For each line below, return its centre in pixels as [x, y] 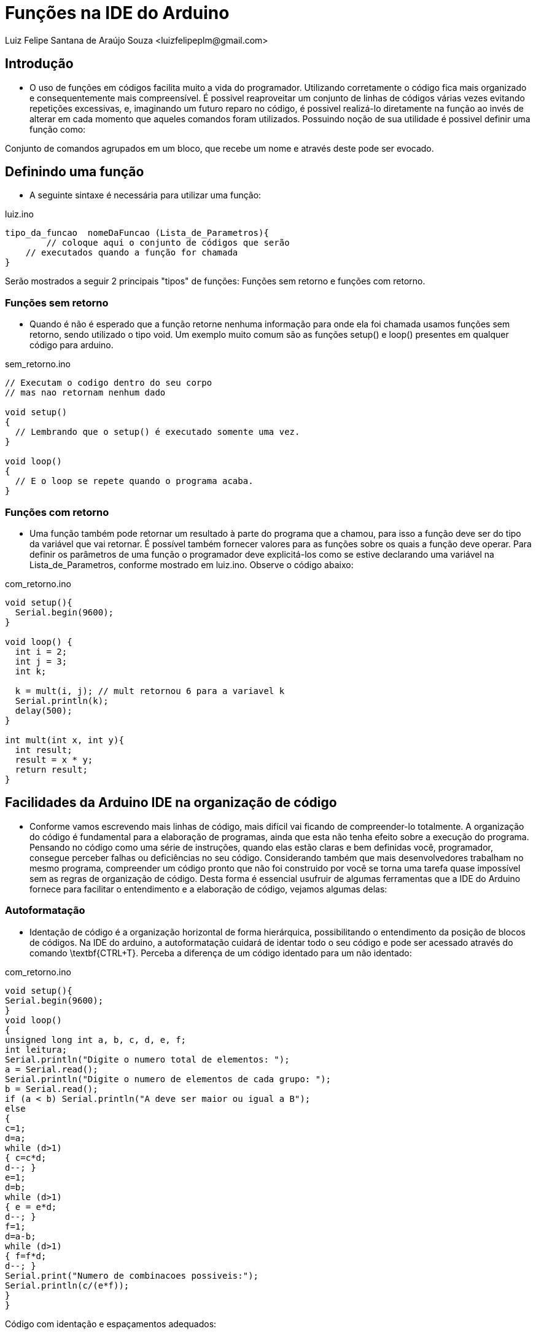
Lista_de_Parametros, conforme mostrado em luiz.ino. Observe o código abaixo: [192, 564]
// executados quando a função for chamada [132, 253]
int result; [44, 750]
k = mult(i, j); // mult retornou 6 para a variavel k [150, 691]
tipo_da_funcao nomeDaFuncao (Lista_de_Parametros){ [137, 233]
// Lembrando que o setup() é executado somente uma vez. [157, 432]
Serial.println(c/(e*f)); [67, 1285]
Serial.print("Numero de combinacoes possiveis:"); [132, 1275]
